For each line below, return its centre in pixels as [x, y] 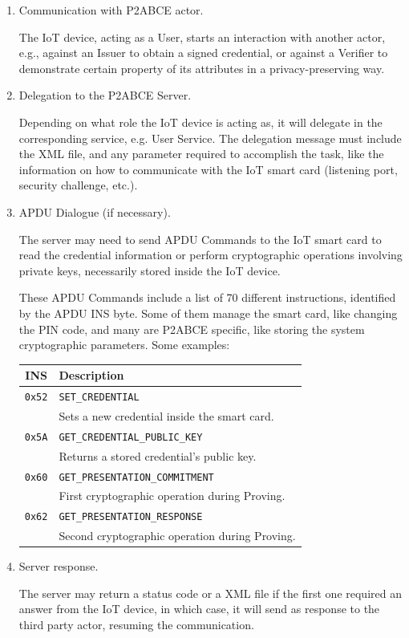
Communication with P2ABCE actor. [111, 10]
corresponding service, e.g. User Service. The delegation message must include [210, 138]
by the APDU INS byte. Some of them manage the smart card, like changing [208, 313]
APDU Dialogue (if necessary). [95, 211]
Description [91, 375]
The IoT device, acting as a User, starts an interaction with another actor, [202, 37]
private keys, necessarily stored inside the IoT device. [150, 270]
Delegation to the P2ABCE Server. [105, 95]
